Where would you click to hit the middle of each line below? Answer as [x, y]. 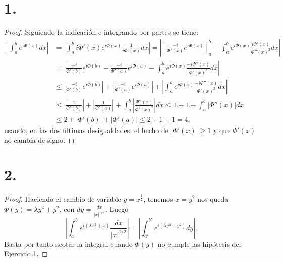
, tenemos [158, 199]
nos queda [213, 199]
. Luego [117, 208]
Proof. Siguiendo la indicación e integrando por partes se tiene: [101, 32]
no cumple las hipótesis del [199, 244]
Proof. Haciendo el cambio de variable [63, 199]
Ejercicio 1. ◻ [26, 254]
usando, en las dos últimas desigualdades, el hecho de [86, 130]
